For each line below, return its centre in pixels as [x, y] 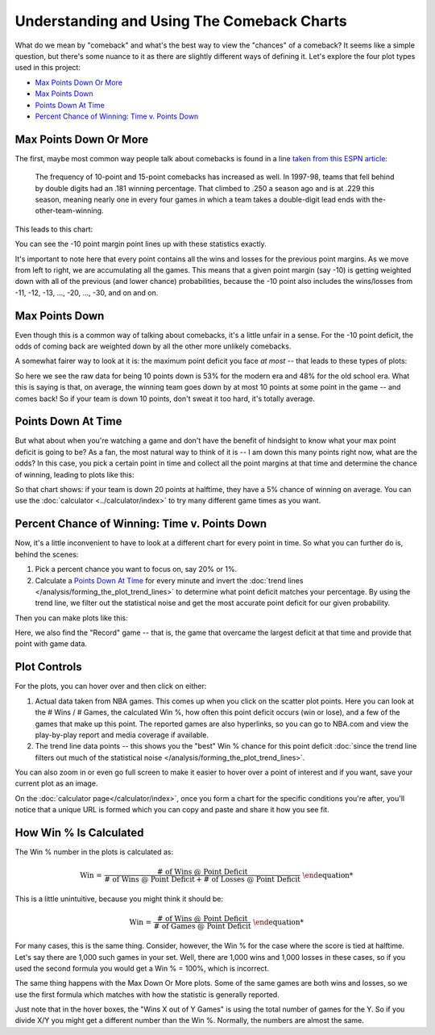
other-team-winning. [69, 211]
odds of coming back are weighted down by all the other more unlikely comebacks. [153, 346]
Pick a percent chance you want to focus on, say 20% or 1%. [136, 570]
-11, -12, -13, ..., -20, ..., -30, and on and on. [87, 292]
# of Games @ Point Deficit [202, 926]
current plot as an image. [56, 783]
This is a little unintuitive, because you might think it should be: [119, 899]
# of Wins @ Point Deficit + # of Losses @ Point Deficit [203, 880]
